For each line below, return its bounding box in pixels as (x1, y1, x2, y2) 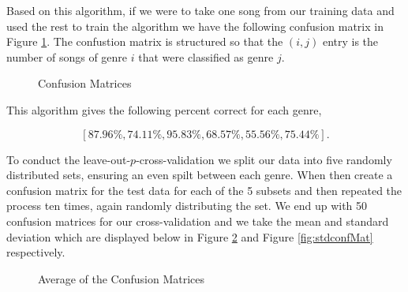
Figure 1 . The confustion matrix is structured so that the (6, 33, 283, 50)
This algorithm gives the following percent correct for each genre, (6, 101, 322, 118)
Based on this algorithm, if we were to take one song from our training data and (6, 2, 395, 18)
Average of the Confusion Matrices (38, 270, 205, 286)
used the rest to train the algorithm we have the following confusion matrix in (6, 17, 384, 34)
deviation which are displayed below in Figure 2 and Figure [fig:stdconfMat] (6, 228, 373, 245)
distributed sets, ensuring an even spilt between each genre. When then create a (6, 167, 393, 183)
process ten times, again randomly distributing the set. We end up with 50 (6, 197, 368, 214)
